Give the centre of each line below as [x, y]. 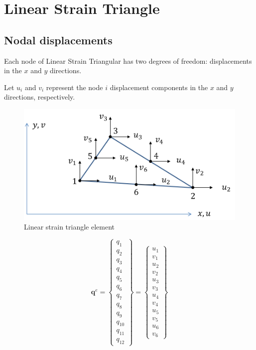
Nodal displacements [58, 40]
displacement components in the [159, 87]
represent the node [74, 87]
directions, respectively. [40, 97]
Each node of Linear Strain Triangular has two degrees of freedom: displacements [128, 60]
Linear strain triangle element [69, 227]
